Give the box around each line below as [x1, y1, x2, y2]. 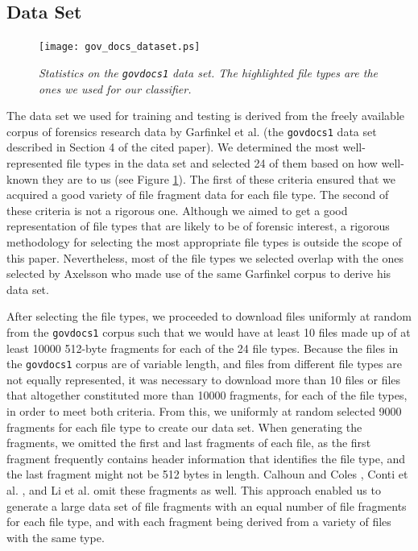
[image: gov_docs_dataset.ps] [39, 41, 201, 53]
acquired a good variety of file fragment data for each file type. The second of [6, 186, 389, 203]
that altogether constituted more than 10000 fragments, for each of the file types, [6, 387, 408, 404]
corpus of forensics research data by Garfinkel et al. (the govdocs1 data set [6, 122, 377, 139]
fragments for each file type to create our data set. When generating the [6, 418, 362, 435]
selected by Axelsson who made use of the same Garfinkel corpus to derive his [6, 265, 391, 282]
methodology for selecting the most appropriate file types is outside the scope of [6, 233, 402, 250]
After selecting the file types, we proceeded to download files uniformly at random [6, 308, 412, 325]
